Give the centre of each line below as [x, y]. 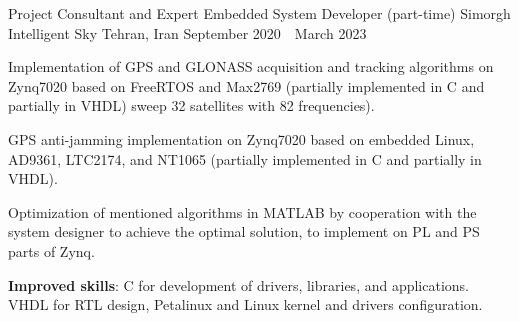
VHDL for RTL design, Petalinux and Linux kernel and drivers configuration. [245, 304]
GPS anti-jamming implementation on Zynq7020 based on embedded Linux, [241, 138]
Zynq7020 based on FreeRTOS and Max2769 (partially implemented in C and [246, 85]
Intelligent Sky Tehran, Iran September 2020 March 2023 [187, 32]
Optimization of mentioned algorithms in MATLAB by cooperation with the [242, 211]
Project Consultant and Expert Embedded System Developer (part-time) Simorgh [259, 13]
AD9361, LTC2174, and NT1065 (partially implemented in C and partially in [245, 158]
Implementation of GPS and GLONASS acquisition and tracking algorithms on [251, 66]
